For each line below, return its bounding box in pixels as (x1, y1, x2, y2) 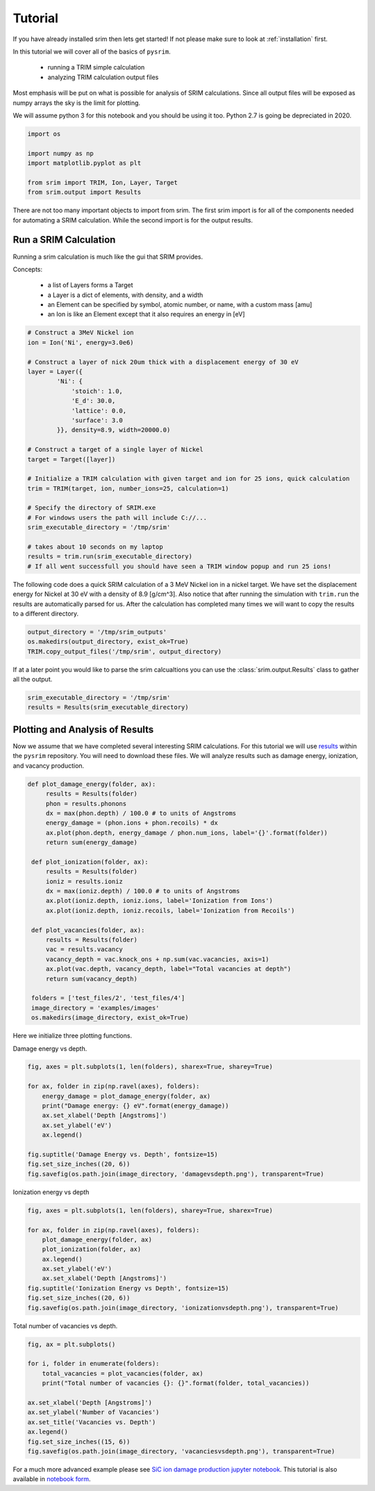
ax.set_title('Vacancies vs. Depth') (27, 1418, 156, 1426)
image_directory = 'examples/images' (31, 1004, 160, 1012)
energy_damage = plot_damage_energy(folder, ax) (42, 1092, 211, 1100)
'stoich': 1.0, (71, 387, 123, 395)
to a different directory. (12, 609, 79, 618)
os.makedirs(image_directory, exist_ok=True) (31, 1014, 189, 1022)
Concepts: (12, 265, 43, 273)
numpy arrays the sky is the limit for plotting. (12, 98, 141, 107)
